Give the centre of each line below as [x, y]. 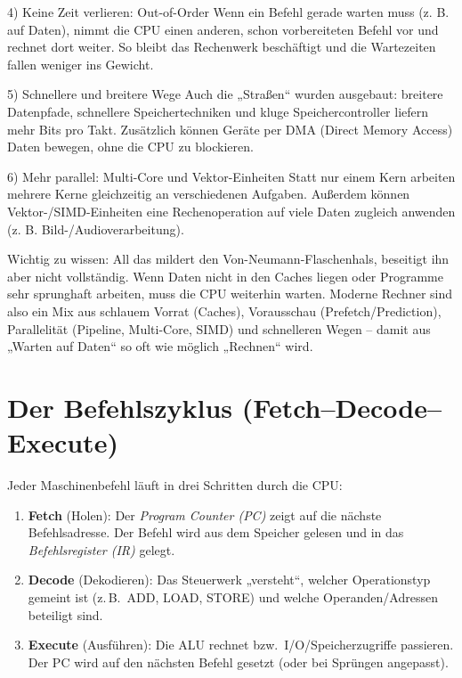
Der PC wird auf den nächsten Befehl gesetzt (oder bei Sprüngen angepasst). [238, 662]
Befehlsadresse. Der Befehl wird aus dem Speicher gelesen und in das [216, 532]
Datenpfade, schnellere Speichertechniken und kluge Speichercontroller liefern [218, 111]
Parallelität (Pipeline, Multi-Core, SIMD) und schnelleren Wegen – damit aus [219, 328]
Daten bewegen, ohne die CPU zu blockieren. [130, 147]
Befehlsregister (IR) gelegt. [101, 549]
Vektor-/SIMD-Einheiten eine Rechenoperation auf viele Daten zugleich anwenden [231, 211]
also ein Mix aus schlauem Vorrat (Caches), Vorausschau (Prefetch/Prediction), [224, 310]
